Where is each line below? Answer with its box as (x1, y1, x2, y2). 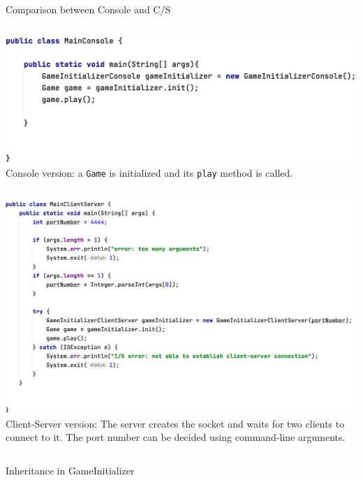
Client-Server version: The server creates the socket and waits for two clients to (6, 416, 345, 430)
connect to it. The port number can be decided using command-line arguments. (6, 430, 346, 444)
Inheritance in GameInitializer (6, 463, 135, 477)
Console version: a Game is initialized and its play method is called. (6, 165, 293, 180)
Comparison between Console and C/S (6, 2, 171, 16)
